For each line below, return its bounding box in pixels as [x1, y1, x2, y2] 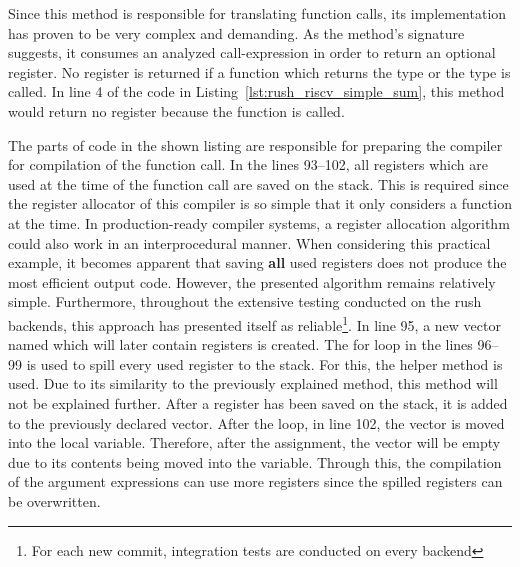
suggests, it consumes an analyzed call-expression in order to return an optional [8, 42, 496, 63]
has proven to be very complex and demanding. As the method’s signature [8, 22, 465, 43]
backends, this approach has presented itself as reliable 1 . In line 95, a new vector [8, 311, 501, 335]
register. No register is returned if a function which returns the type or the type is [8, 61, 511, 82]
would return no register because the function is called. [8, 100, 345, 121]
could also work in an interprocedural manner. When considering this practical [8, 232, 491, 253]
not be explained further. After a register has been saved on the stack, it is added [8, 392, 508, 413]
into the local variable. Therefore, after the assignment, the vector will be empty [8, 432, 501, 453]
